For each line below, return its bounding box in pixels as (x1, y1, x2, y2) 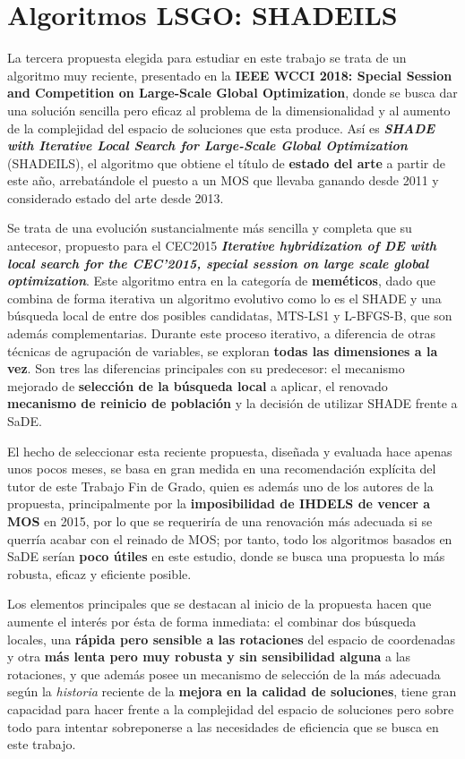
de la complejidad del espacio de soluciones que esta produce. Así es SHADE (7, 118, 435, 137)
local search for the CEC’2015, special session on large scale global (7, 253, 429, 272)
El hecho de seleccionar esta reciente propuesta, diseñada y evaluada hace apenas (7, 441, 452, 460)
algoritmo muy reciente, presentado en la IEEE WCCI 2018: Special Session (7, 65, 452, 84)
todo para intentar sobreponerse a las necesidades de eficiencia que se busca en (7, 717, 439, 736)
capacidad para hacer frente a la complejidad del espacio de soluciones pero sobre (7, 699, 454, 718)
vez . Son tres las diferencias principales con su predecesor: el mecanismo (7, 359, 405, 378)
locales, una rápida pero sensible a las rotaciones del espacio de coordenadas (7, 629, 456, 648)
